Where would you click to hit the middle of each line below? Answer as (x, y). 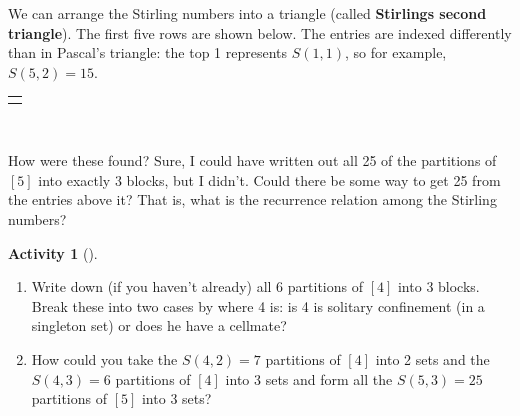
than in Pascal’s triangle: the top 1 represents (148, 52)
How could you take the (104, 358)
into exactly (74, 179)
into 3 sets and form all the (309, 378)
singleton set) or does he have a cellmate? (159, 325)
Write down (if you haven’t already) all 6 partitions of (197, 286)
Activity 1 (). (53, 252)
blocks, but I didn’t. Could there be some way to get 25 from (313, 179)
